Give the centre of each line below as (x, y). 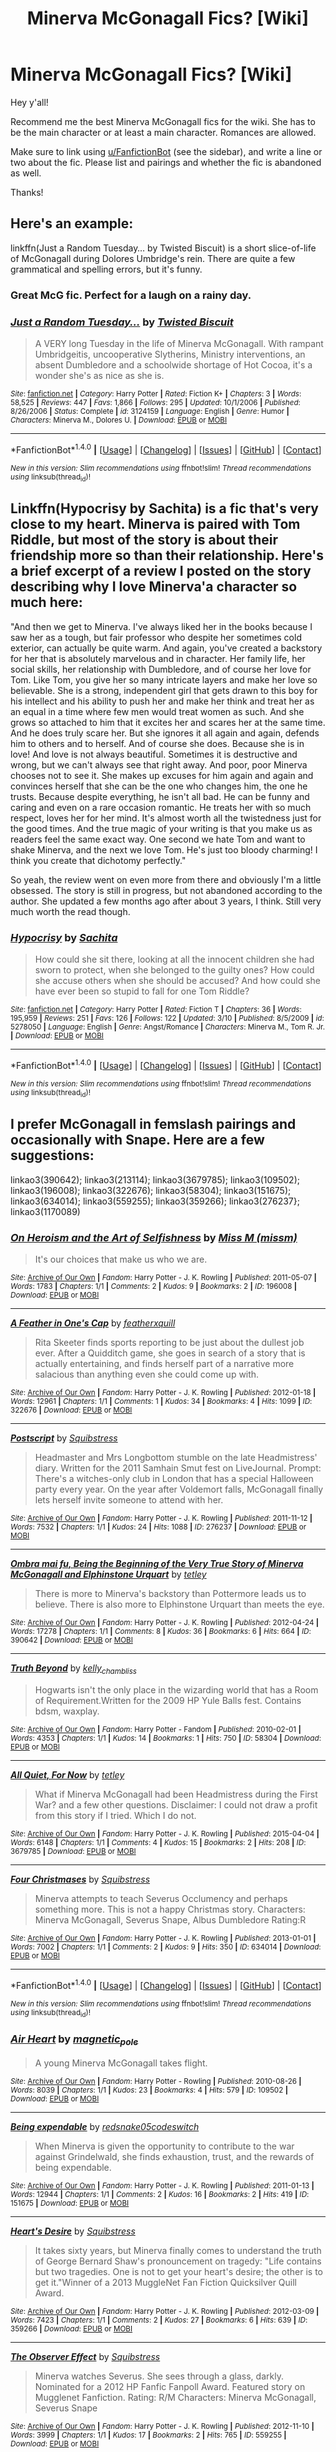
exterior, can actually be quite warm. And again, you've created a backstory (166, 648)
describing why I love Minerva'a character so (154, 587)
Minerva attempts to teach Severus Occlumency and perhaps (161, 1898)
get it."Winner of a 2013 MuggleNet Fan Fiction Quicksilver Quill (166, 2282)
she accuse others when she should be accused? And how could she (177, 981)
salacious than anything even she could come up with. (147, 1374)
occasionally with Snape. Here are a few (137, 1140)
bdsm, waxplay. (67, 1711)
